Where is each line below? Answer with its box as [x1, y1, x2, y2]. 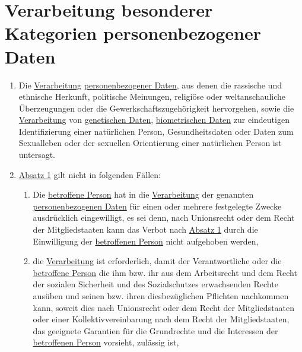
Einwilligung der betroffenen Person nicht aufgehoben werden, [33, 234, 259, 247]
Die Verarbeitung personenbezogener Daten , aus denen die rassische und [18, 78, 282, 91]
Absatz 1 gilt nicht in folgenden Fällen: [18, 168, 161, 180]
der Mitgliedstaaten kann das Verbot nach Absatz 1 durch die [33, 223, 258, 236]
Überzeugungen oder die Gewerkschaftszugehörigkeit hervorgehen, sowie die [18, 102, 294, 114]
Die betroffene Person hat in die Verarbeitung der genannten [33, 188, 254, 201]
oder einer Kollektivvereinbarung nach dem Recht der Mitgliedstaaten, [33, 313, 290, 325]
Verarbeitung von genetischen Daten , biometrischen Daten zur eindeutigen [18, 113, 290, 126]
